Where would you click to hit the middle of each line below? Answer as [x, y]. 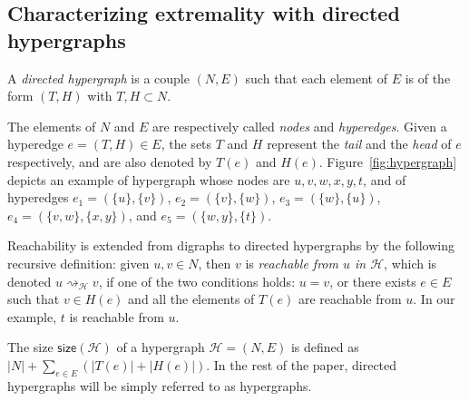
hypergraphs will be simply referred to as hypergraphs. [160, 385]
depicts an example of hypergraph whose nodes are [149, 179]
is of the [428, 78]
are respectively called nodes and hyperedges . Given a [300, 126]
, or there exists [373, 281]
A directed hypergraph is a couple [98, 78]
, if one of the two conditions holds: [197, 281]
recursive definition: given [78, 263]
